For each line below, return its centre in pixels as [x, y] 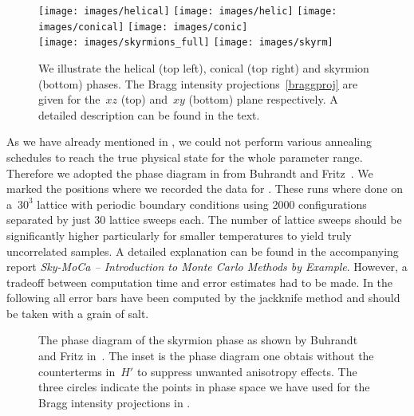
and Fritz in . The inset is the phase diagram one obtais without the [206, 356]
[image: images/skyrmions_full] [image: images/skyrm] [186, 43]
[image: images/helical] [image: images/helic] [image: [188, 11]
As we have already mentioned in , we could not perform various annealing [189, 141]
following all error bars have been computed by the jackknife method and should [203, 298]
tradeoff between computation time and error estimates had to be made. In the [200, 282]
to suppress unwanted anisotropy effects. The [247, 371]
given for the [69, 99]
